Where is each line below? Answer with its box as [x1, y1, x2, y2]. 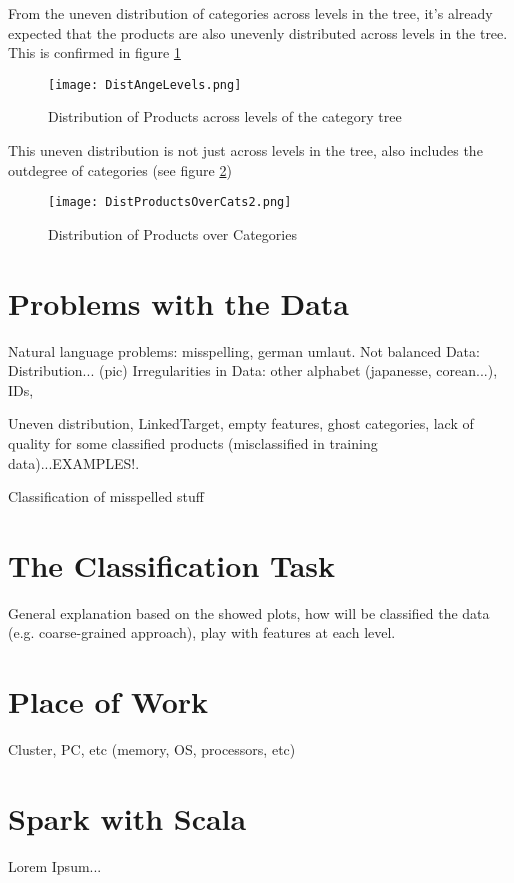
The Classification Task [8, 544, 336, 585]
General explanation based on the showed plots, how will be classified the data [8, 602, 490, 623]
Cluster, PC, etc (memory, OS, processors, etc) [8, 739, 296, 760]
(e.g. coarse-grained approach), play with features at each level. [8, 622, 396, 643]
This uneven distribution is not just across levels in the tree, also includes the [8, 140, 483, 161]
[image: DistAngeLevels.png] [48, 77, 242, 92]
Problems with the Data [8, 282, 349, 323]
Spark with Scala [8, 797, 247, 838]
